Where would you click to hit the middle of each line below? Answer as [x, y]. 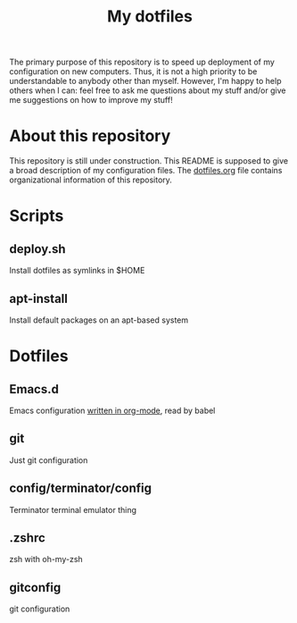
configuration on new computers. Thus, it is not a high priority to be [133, 72]
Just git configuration [49, 460]
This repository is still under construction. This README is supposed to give [148, 161]
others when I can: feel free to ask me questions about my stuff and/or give [148, 90]
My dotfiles [150, 17]
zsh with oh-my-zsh [46, 560]
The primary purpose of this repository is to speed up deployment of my [142, 62]
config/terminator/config [80, 488]
